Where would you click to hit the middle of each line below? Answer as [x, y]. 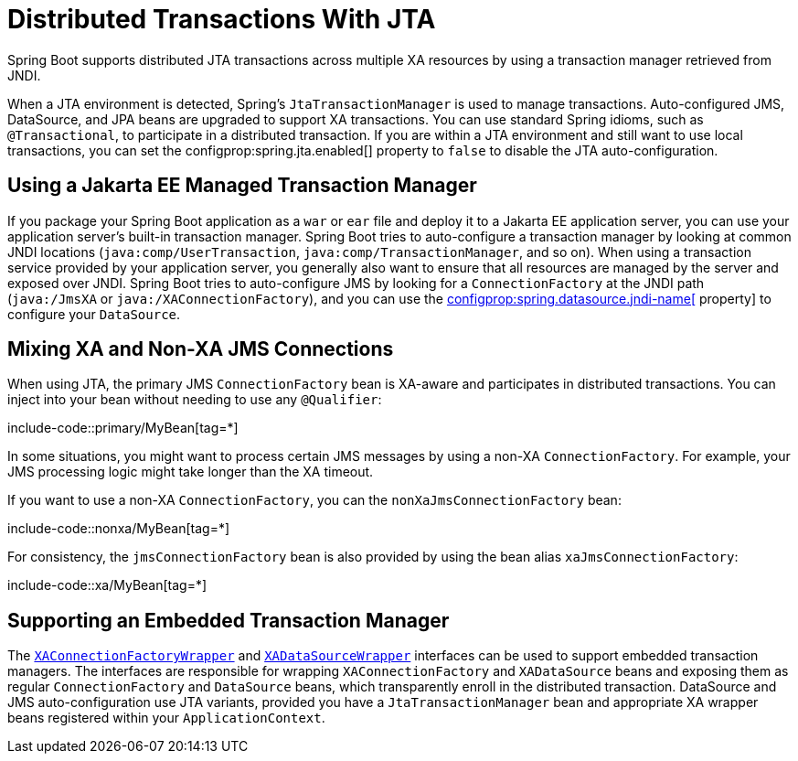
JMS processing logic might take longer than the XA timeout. [191, 472]
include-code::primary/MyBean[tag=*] [123, 428]
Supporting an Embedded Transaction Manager [229, 620]
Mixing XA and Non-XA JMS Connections [201, 349]
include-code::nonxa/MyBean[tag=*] [119, 529]
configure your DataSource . [94, 314]
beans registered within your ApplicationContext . [166, 718]
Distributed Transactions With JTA [222, 19]
